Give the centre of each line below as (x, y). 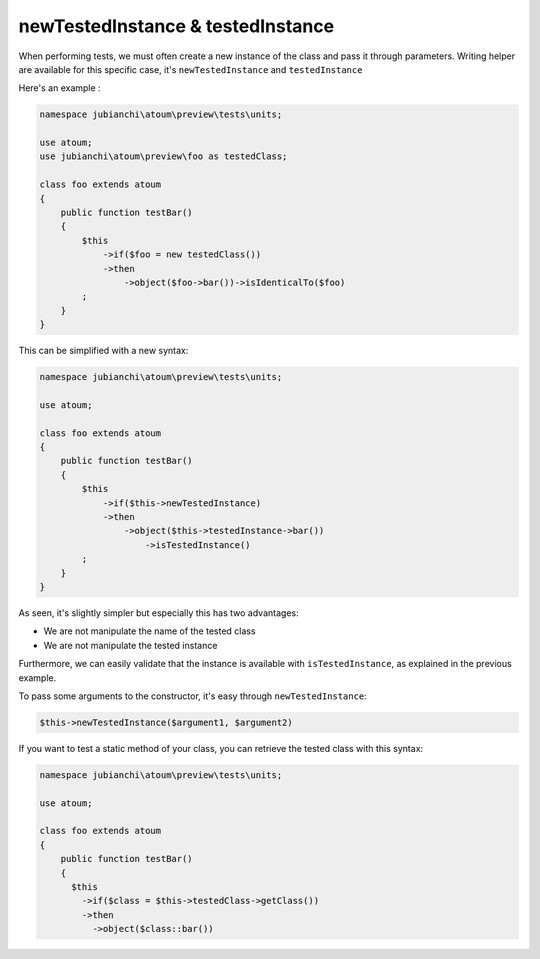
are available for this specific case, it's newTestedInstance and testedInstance (190, 69)
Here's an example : (59, 88)
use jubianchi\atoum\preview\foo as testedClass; (163, 156)
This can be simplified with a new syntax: (103, 351)
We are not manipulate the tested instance (130, 645)
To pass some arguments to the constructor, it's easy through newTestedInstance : (192, 696)
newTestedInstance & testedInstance (176, 26)
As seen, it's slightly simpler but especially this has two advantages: (158, 612)
